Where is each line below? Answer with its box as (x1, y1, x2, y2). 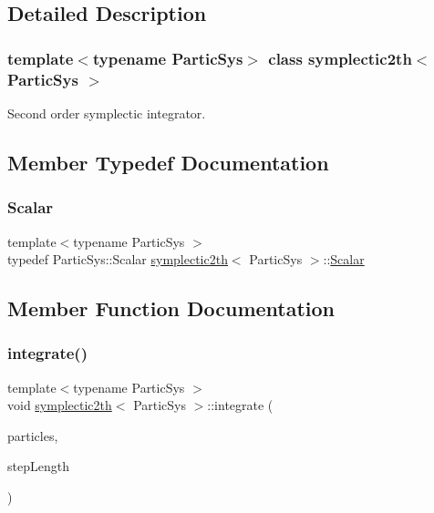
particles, (7, 426, 58, 445)
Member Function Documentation (7, 294, 336, 323)
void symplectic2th (7, 395, 112, 415)
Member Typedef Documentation (7, 148, 329, 176)
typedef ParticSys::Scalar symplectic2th (7, 250, 228, 269)
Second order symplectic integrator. (7, 103, 206, 122)
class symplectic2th (268, 46, 412, 69)
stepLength (7, 457, 69, 476)
